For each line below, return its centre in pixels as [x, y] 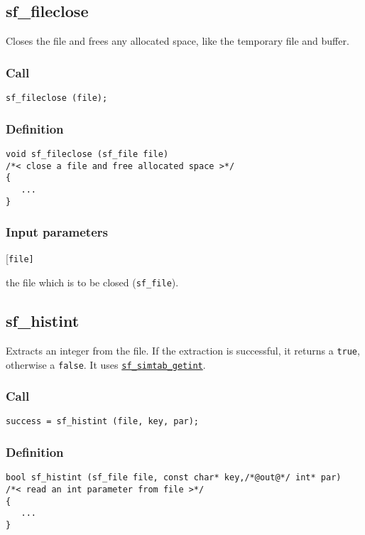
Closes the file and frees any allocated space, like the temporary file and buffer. [178, 41]
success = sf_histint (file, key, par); [103, 422]
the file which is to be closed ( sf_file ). [92, 282]
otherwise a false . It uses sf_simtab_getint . [106, 364]
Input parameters [57, 232]
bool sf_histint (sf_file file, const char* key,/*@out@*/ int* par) [174, 478]
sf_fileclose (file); [57, 98]
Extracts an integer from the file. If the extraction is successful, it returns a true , [183, 350]
